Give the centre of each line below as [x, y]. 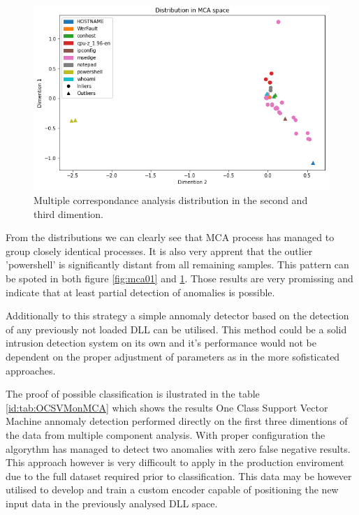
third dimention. [69, 213]
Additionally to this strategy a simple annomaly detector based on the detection [177, 315]
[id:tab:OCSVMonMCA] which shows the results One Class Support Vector [167, 407]
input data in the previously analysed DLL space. [112, 503]
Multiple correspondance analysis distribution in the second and [171, 200]
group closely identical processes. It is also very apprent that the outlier [159, 251]
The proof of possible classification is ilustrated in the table [133, 394]
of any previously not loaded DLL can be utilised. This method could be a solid [176, 329]
